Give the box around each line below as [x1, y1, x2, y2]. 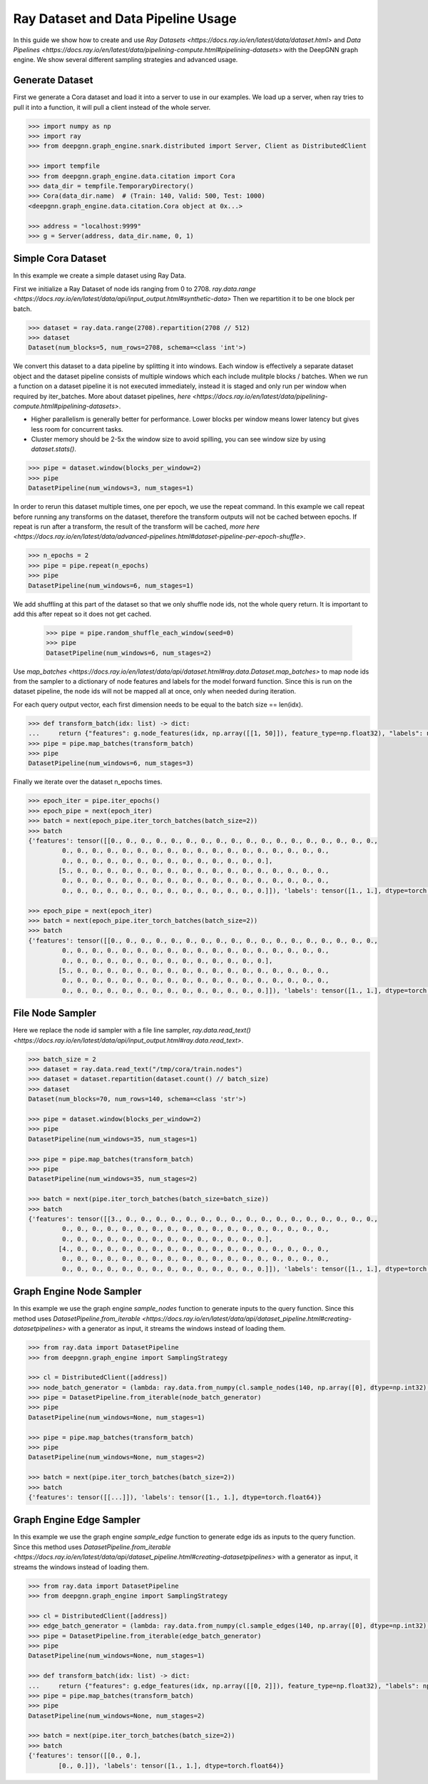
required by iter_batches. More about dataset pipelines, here [13, 392, 191, 400]
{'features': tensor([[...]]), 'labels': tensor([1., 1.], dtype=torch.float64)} [28, 1493, 322, 1501]
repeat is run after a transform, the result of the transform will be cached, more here [13, 522, 260, 531]
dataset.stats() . [31, 445, 76, 453]
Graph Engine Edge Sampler [13, 1514, 141, 1526]
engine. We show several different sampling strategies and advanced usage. [13, 56, 238, 64]
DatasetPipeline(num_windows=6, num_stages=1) [28, 582, 194, 589]
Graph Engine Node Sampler [13, 1285, 142, 1298]
